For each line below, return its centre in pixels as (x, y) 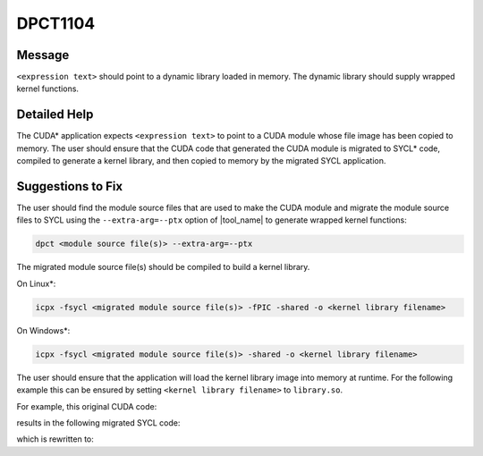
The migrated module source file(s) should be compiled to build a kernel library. (163, 267)
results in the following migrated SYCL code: (98, 422)
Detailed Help (55, 115)
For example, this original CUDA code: (87, 406)
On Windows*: (43, 330)
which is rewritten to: (55, 439)
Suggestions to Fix (70, 186)
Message (43, 55)
